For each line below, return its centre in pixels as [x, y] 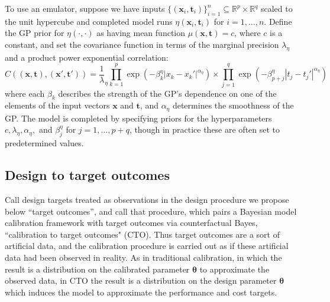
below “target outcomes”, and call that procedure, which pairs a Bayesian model [151, 211]
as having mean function [141, 33]
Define [280, 21]
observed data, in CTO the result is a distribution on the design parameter [141, 280]
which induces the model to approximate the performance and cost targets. [141, 292]
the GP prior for [35, 33]
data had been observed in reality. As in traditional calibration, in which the [143, 257]
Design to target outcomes [87, 175]
